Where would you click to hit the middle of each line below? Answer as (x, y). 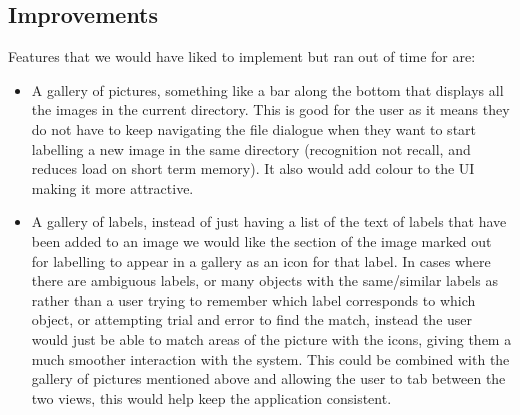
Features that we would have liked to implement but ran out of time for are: (242, 56)
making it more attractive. (112, 187)
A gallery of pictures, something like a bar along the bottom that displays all (267, 89)
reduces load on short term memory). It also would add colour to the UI (253, 168)
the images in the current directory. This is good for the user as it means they (270, 109)
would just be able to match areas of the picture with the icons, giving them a (271, 338)
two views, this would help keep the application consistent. (211, 397)
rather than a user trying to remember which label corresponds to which (253, 299)
